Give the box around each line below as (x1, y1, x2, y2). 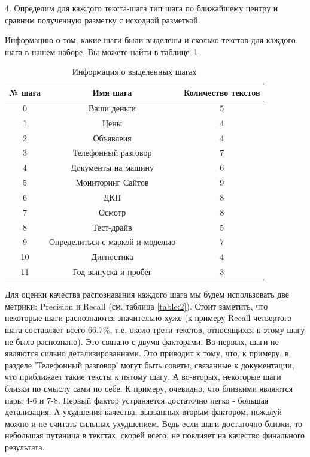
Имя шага (92, 86, 132, 98)
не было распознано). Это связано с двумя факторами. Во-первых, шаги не (5, 335, 279, 347)
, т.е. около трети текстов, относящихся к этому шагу (110, 323, 305, 335)
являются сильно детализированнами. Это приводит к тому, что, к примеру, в (5, 347, 289, 359)
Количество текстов (184, 86, 260, 98)
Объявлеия (93, 131, 132, 144)
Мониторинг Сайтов (75, 176, 149, 189)
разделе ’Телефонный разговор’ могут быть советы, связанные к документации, (5, 358, 294, 371)
